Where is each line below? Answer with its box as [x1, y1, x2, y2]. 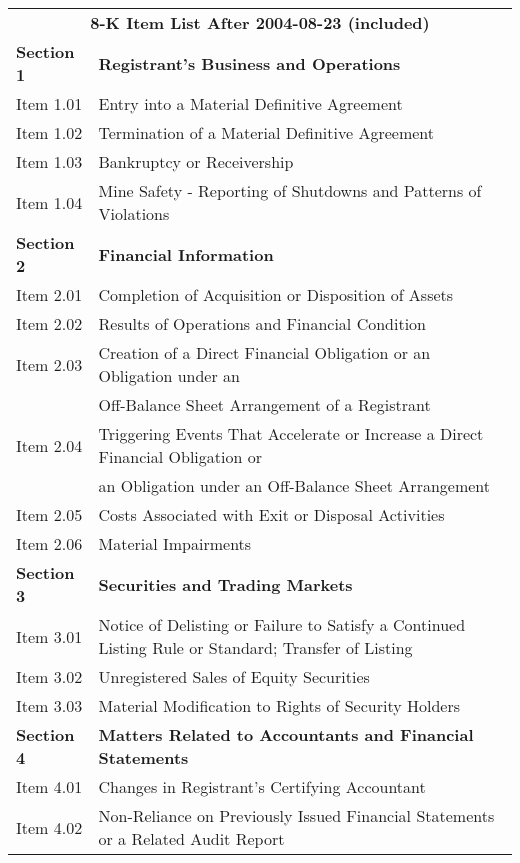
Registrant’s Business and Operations [98, 51, 401, 75]
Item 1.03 [16, 150, 83, 173]
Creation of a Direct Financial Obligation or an [98, 341, 431, 364]
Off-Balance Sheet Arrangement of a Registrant [98, 393, 431, 416]
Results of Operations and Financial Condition [98, 312, 426, 335]
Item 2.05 [16, 503, 83, 526]
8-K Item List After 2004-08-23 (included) [90, 11, 430, 34]
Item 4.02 [16, 815, 83, 839]
